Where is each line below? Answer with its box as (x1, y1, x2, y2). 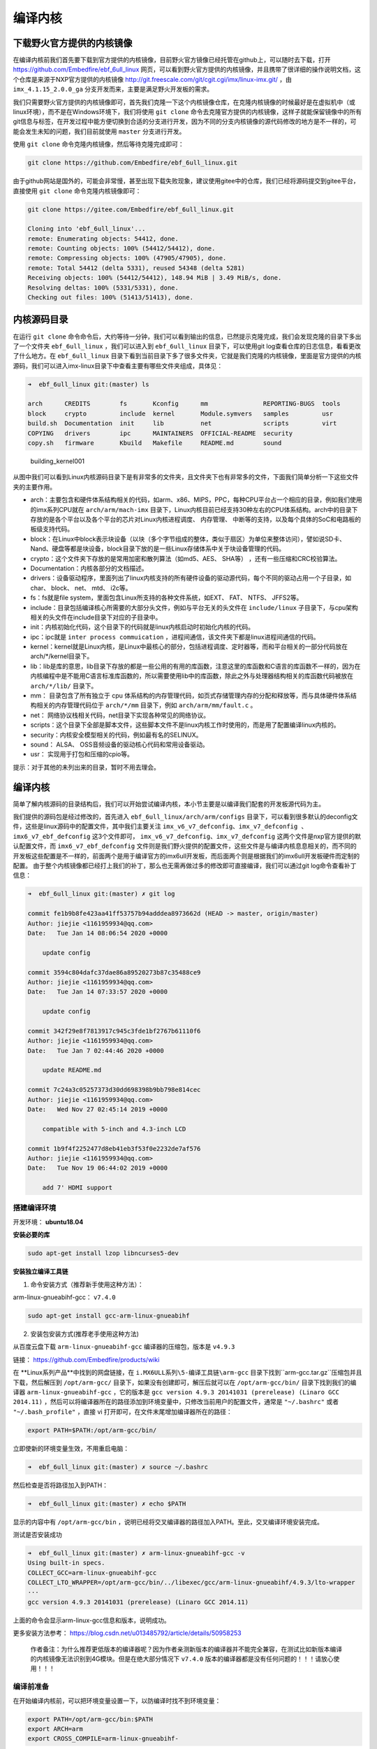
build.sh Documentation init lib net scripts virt (27, 420, 337, 427)
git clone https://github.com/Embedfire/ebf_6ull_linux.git (27, 159, 238, 167)
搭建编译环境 (13, 1203, 57, 1213)
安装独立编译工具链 (13, 1267, 68, 1276)
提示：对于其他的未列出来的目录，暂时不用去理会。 (13, 763, 160, 771)
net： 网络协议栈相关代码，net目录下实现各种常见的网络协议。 (30, 711, 209, 719)
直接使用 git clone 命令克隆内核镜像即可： (13, 186, 142, 195)
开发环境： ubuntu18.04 (13, 1217, 84, 1226)
